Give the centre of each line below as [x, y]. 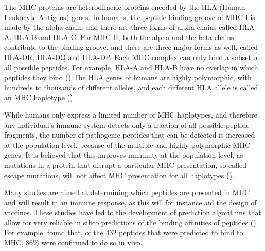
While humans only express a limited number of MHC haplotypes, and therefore [131, 114]
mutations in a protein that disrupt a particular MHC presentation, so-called [126, 165]
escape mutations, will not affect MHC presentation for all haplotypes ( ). [119, 175]
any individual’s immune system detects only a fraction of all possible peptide [127, 124]
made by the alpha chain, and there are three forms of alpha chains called [121, 27]
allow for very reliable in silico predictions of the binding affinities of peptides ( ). [131, 222]
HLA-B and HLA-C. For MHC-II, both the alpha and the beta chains [124, 37]
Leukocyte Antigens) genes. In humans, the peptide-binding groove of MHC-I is [130, 17]
